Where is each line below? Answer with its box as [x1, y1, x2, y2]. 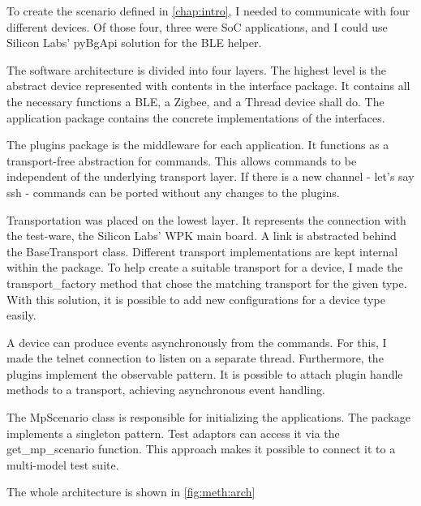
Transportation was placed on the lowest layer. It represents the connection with [6, 211, 406, 228]
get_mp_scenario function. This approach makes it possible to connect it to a [6, 440, 396, 457]
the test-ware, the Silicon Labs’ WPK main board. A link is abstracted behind [6, 227, 397, 244]
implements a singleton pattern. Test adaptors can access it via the [6, 424, 340, 441]
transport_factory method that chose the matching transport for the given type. [6, 274, 407, 291]
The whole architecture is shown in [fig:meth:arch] [6, 483, 256, 500]
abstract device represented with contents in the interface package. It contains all [6, 77, 410, 94]
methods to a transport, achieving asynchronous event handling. [6, 381, 325, 398]
